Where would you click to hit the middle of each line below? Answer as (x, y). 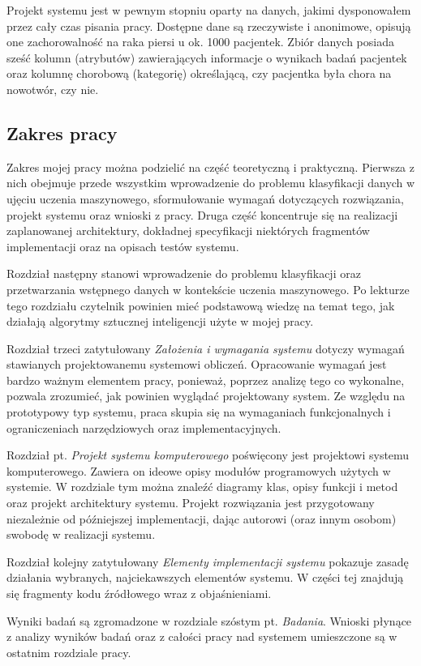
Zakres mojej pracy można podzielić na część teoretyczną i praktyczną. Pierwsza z (210, 166)
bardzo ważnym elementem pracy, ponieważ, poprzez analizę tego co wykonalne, (206, 380)
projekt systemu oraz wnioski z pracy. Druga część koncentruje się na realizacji (202, 214)
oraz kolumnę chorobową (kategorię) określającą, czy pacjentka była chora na (199, 73)
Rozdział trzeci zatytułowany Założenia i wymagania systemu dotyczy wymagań (206, 348)
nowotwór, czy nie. (53, 89)
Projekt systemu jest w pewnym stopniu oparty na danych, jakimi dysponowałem (209, 10)
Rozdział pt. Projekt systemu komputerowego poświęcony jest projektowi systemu (208, 455)
